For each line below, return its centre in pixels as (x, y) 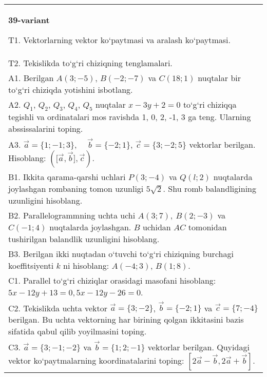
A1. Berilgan (31, 78)
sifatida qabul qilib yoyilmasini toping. (78, 331)
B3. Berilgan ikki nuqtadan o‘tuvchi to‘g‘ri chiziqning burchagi (121, 253)
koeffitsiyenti (31, 265)
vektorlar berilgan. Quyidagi (198, 347)
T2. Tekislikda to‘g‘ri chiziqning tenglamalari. (90, 63)
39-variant (29, 20)
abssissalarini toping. (46, 129)
